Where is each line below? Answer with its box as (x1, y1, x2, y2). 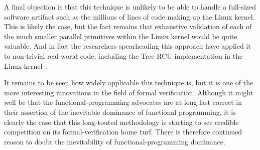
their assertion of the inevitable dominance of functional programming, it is (4, 106, 236, 117)
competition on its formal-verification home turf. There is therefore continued (4, 126, 242, 137)
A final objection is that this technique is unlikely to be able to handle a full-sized (4, 2, 256, 12)
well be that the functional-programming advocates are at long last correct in (4, 97, 242, 107)
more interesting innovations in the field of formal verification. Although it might (4, 87, 253, 97)
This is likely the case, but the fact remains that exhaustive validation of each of (4, 21, 252, 32)
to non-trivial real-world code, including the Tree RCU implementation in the (4, 50, 243, 61)
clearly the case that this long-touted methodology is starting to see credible (4, 116, 239, 127)
